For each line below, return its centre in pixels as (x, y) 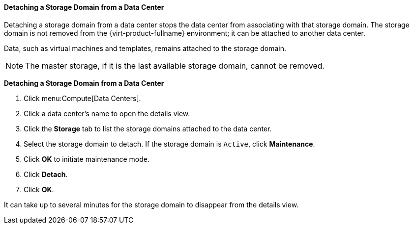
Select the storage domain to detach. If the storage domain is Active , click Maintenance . (169, 144)
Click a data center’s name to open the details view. (107, 113)
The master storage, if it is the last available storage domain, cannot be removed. (175, 65)
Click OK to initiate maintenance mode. (87, 159)
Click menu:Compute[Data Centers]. (82, 98)
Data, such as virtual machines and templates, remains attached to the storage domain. (145, 48)
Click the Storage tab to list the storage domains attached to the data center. (148, 128)
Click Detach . (46, 174)
